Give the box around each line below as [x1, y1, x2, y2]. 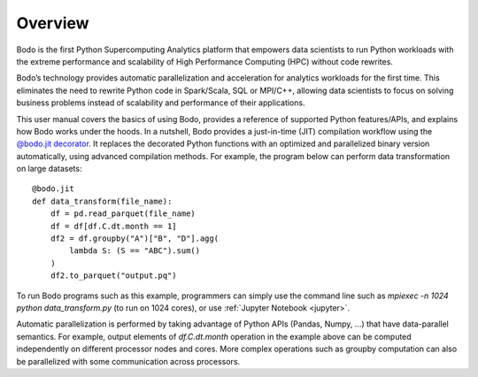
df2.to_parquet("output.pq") [50, 271, 177, 281]
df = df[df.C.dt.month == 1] [50, 221, 177, 231]
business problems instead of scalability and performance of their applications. [16, 97, 305, 108]
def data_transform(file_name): [32, 196, 173, 206]
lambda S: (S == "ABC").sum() [69, 246, 201, 256]
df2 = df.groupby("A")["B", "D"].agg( [50, 234, 220, 243]
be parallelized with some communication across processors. [16, 356, 241, 366]
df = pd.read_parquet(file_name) [50, 209, 197, 219]
